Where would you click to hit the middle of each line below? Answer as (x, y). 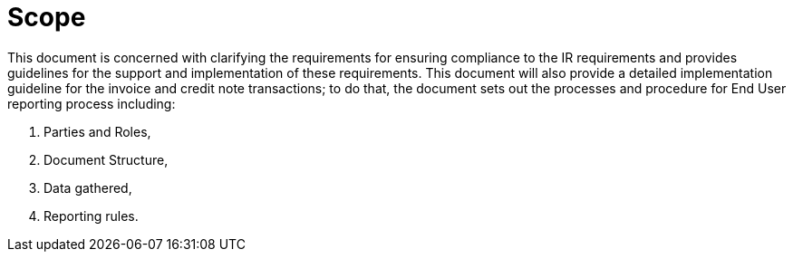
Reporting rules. (91, 216)
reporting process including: (92, 103)
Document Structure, (106, 159)
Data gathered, (88, 187)
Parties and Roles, (97, 131)
